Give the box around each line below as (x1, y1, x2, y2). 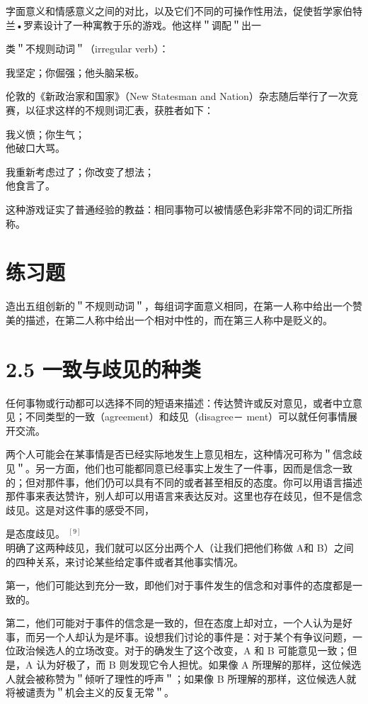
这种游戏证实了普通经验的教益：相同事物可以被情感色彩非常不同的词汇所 (6, 201, 343, 216)
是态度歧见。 (6, 526, 65, 541)
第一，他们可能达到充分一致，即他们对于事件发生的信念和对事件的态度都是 (6, 578, 352, 593)
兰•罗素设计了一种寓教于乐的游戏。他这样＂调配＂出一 (6, 17, 261, 32)
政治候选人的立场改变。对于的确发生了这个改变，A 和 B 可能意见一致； (15, 643, 347, 658)
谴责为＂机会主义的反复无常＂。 (25, 685, 174, 700)
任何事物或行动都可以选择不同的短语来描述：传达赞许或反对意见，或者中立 (6, 395, 352, 410)
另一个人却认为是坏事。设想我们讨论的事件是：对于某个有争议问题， (35, 629, 352, 644)
